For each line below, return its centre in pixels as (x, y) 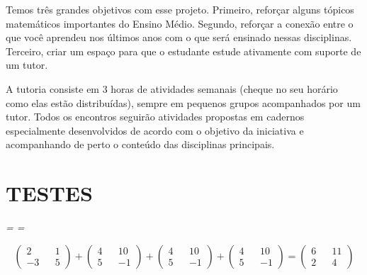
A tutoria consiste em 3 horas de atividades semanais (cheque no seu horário (172, 88)
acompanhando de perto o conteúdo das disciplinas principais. (140, 144)
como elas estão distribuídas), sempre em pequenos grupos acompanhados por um (183, 102)
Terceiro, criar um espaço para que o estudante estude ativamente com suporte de (183, 51)
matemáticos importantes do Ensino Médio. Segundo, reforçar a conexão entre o (180, 23)
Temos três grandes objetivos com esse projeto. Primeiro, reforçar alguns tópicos (180, 9)
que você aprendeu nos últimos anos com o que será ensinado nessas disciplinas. (179, 37)
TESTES (49, 193)
